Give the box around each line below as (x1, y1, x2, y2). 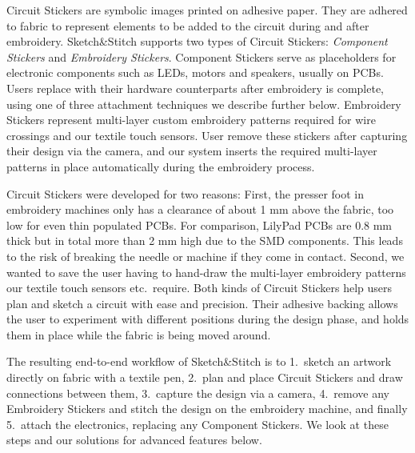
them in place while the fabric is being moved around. (6, 326, 271, 343)
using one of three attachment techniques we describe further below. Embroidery (6, 95, 401, 112)
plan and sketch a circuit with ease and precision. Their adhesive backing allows (6, 295, 398, 311)
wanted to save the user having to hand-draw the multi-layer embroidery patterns (6, 263, 406, 280)
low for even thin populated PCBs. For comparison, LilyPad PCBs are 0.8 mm (6, 216, 393, 233)
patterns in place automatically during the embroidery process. (6, 158, 315, 174)
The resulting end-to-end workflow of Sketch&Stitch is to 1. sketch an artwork (6, 353, 392, 370)
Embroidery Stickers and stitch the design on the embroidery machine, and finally (6, 400, 408, 417)
